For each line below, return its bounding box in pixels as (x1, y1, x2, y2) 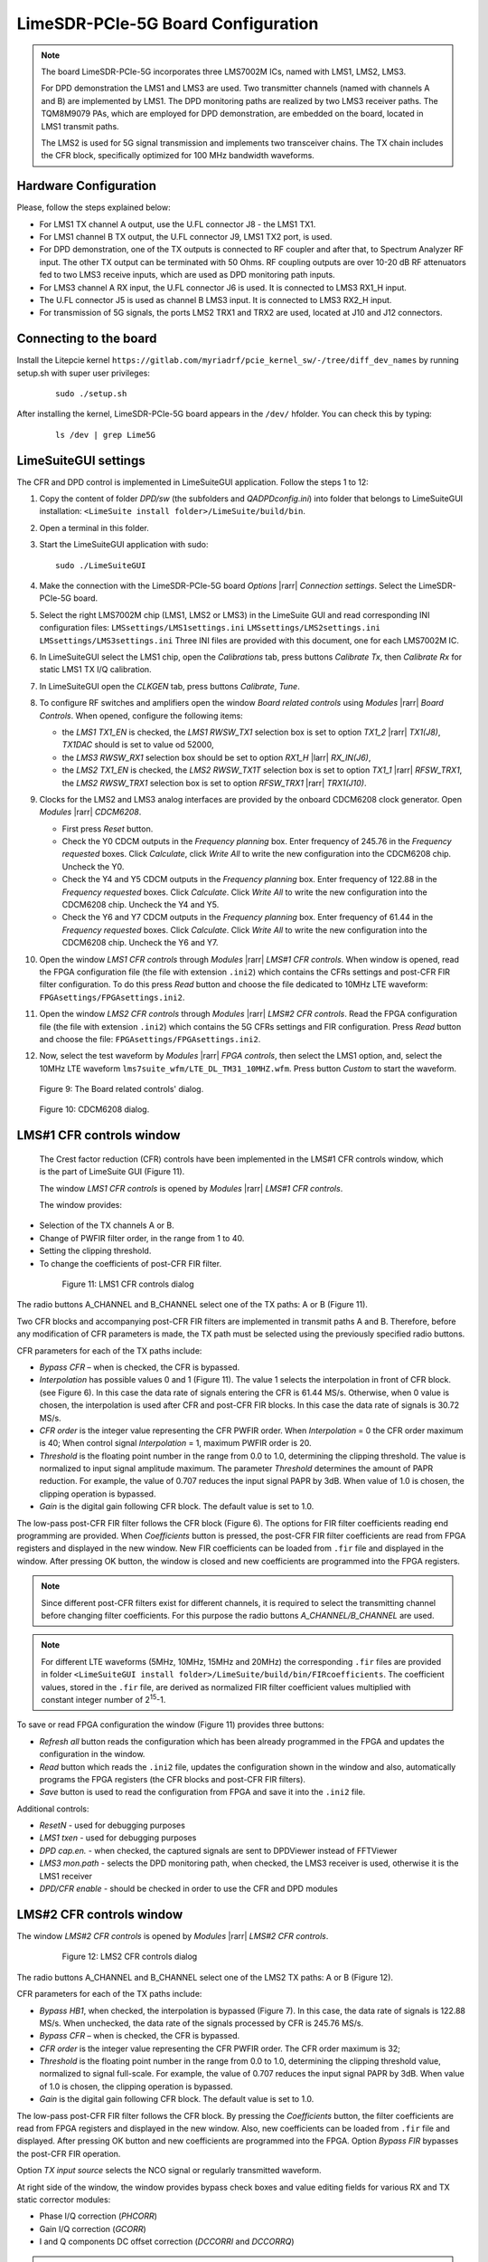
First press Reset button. (61, 823, 154, 834)
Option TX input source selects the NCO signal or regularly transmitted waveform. (16, 2165, 322, 2176)
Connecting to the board (16, 331, 157, 347)
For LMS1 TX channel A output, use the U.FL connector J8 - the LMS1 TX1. (39, 218, 316, 230)
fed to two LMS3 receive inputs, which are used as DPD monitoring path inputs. (39, 270, 335, 280)
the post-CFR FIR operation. (16, 2148, 121, 2159)
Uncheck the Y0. (61, 860, 125, 872)
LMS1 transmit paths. (41, 120, 119, 131)
